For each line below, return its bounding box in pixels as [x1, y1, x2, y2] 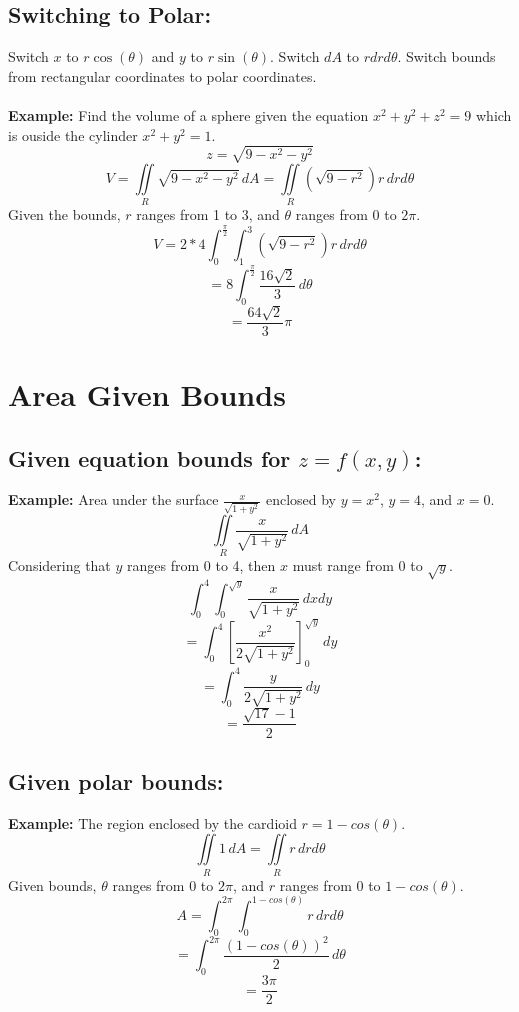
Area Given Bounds [8, 373, 286, 414]
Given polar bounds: [8, 765, 224, 796]
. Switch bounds [397, 46, 496, 67]
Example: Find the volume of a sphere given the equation [8, 104, 369, 125]
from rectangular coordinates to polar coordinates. [8, 65, 317, 86]
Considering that [8, 555, 111, 576]
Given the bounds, [8, 204, 121, 225]
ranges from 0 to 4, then [127, 555, 276, 576]
